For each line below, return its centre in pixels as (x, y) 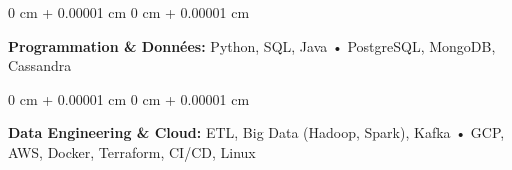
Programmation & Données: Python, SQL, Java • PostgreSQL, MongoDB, (252, 45)
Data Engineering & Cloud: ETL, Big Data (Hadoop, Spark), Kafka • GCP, (256, 132)
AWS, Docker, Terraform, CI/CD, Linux (132, 151)
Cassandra (40, 65)
